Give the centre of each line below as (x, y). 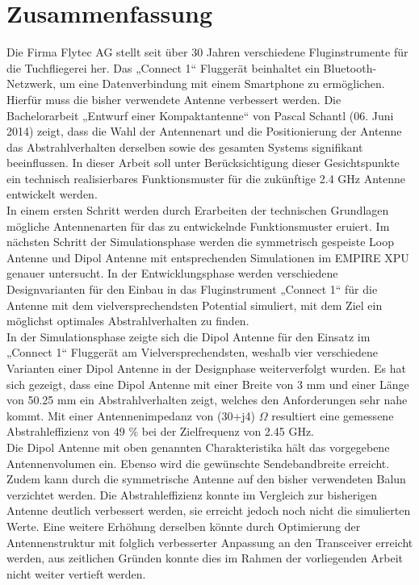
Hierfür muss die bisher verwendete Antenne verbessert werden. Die (174, 99)
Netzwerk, (31, 84)
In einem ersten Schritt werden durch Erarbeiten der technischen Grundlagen (198, 210)
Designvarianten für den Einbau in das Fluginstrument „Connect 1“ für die (192, 289)
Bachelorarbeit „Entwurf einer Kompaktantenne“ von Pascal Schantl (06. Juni (200, 115)
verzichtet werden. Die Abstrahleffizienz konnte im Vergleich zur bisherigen (192, 494)
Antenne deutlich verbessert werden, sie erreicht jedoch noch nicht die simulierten (209, 510)
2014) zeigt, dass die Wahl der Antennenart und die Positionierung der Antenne (204, 131)
